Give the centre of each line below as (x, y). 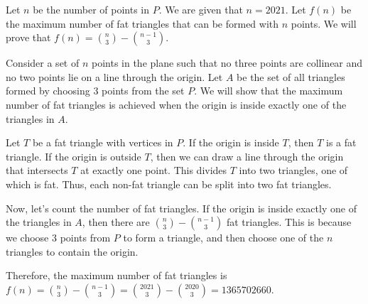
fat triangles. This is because (289, 222)
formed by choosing (48, 91)
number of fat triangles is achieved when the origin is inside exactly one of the (176, 104)
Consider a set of (43, 63)
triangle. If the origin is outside (74, 156)
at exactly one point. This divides (154, 170)
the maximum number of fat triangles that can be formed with (142, 23)
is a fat (341, 142)
